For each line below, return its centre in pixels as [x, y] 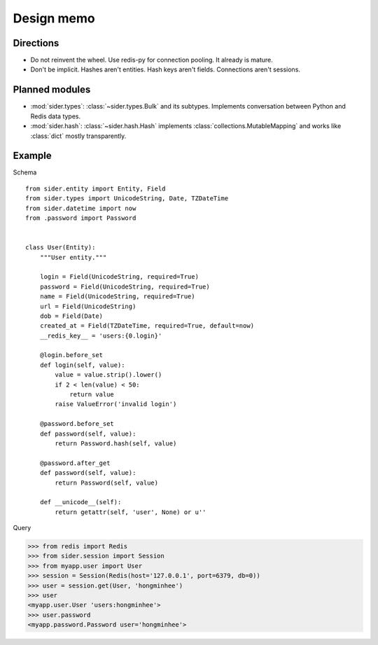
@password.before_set [77, 424]
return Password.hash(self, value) [116, 443]
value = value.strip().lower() [108, 375]
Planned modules [52, 90]
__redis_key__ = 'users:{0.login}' [101, 335]
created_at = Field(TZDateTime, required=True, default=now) [147, 326]
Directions [36, 43]
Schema [25, 172]
